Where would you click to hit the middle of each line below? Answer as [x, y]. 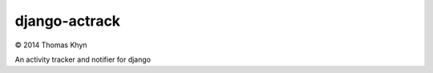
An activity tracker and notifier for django [83, 59]
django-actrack [67, 21]
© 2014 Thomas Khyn [51, 45]
